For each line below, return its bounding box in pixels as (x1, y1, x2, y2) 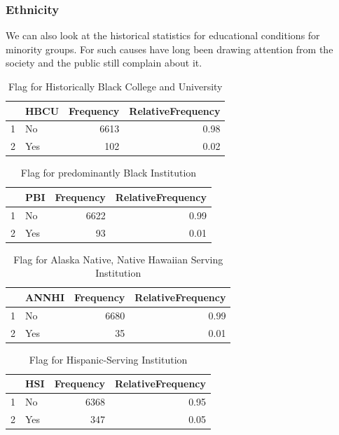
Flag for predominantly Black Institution (20, 165, 197, 180)
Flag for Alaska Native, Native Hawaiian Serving (13, 251, 223, 266)
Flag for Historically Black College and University (8, 79, 223, 93)
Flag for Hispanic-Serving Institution (29, 352, 188, 366)
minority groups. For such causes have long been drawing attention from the (6, 41, 333, 56)
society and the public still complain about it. (6, 55, 202, 70)
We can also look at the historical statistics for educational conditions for (6, 28, 320, 43)
